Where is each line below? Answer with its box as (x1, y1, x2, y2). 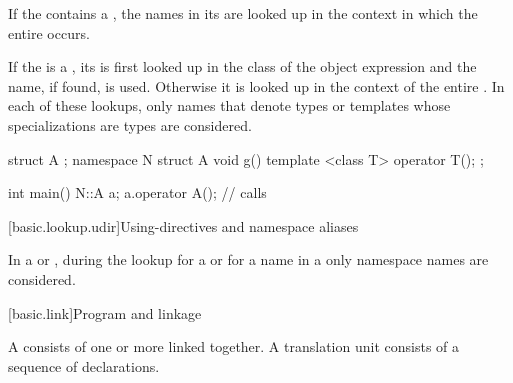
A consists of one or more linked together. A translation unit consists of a (8, 336, 460, 357)
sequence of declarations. (8, 355, 160, 376)
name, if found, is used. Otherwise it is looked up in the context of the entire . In (8, 75, 505, 96)
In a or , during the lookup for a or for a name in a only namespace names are (8, 249, 489, 270)
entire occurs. (8, 22, 90, 43)
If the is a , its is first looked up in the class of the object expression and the (8, 56, 477, 77)
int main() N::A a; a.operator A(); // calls (8, 182, 267, 203)
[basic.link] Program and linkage (8, 302, 202, 323)
